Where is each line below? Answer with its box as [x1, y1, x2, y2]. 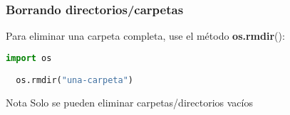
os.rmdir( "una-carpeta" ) [16, 75, 133, 86]
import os [6, 53, 52, 63]
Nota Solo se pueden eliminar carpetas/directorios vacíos [6, 95, 253, 110]
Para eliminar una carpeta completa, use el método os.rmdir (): [6, 28, 285, 43]
